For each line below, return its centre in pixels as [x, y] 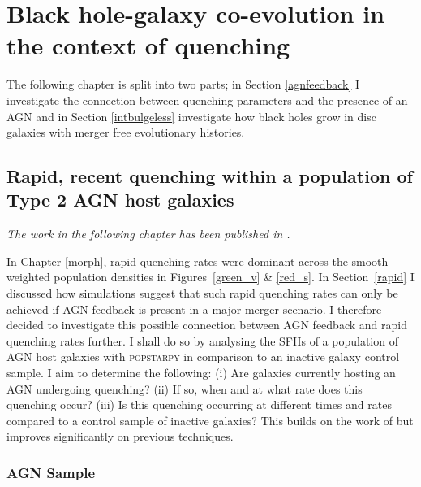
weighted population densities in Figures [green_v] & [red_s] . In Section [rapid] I [210, 277]
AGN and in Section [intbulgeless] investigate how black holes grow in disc [191, 116]
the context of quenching [148, 45]
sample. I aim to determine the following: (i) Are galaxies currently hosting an [201, 373]
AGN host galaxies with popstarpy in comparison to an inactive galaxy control [203, 357]
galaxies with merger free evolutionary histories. [126, 132]
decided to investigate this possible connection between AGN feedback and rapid [207, 325]
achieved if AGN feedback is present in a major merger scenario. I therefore [194, 309]
